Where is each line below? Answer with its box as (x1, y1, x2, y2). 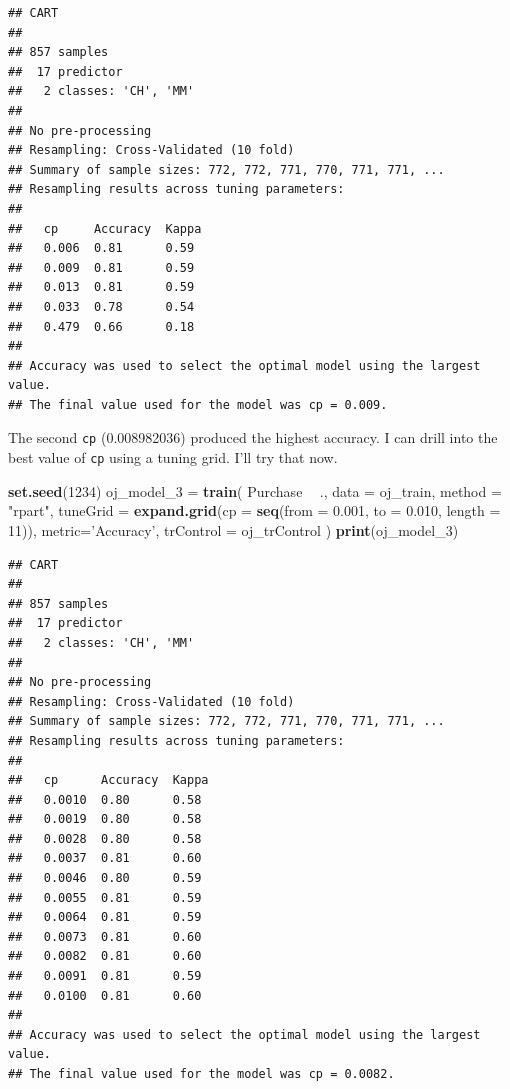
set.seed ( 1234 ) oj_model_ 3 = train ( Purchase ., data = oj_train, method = (8, 480, 502, 501)
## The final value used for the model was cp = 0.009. (8, 397, 388, 412)
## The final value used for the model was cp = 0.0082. (8, 1067, 395, 1081)
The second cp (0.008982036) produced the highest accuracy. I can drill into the (8, 427, 498, 448)
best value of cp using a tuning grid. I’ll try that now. (8, 447, 338, 468)
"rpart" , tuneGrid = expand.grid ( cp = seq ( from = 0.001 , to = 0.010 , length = (8, 500, 501, 521)
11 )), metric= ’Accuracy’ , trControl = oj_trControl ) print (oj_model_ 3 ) (8, 519, 459, 540)
